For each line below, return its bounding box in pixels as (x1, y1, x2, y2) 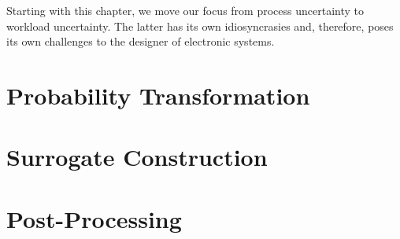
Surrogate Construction (6, 141, 268, 173)
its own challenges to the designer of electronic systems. (6, 33, 275, 50)
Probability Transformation (6, 79, 310, 111)
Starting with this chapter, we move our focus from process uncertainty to (6, 2, 364, 18)
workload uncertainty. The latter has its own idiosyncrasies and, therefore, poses (6, 17, 394, 34)
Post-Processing (6, 202, 182, 234)
